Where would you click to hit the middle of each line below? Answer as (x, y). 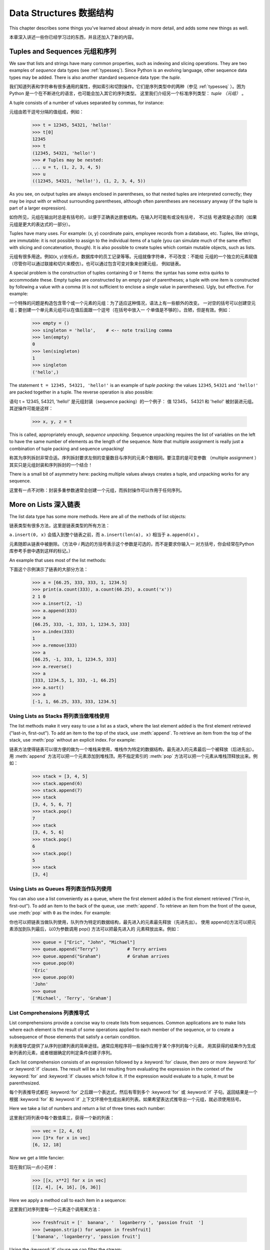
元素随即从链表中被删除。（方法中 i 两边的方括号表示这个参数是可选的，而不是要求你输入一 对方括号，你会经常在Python (132, 544)
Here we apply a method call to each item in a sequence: (68, 1200)
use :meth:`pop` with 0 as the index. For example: (60, 913)
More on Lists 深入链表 (45, 504)
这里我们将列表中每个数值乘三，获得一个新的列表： (62, 1117)
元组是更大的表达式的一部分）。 (41, 224)
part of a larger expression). (38, 208)
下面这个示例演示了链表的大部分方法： (49, 569)
